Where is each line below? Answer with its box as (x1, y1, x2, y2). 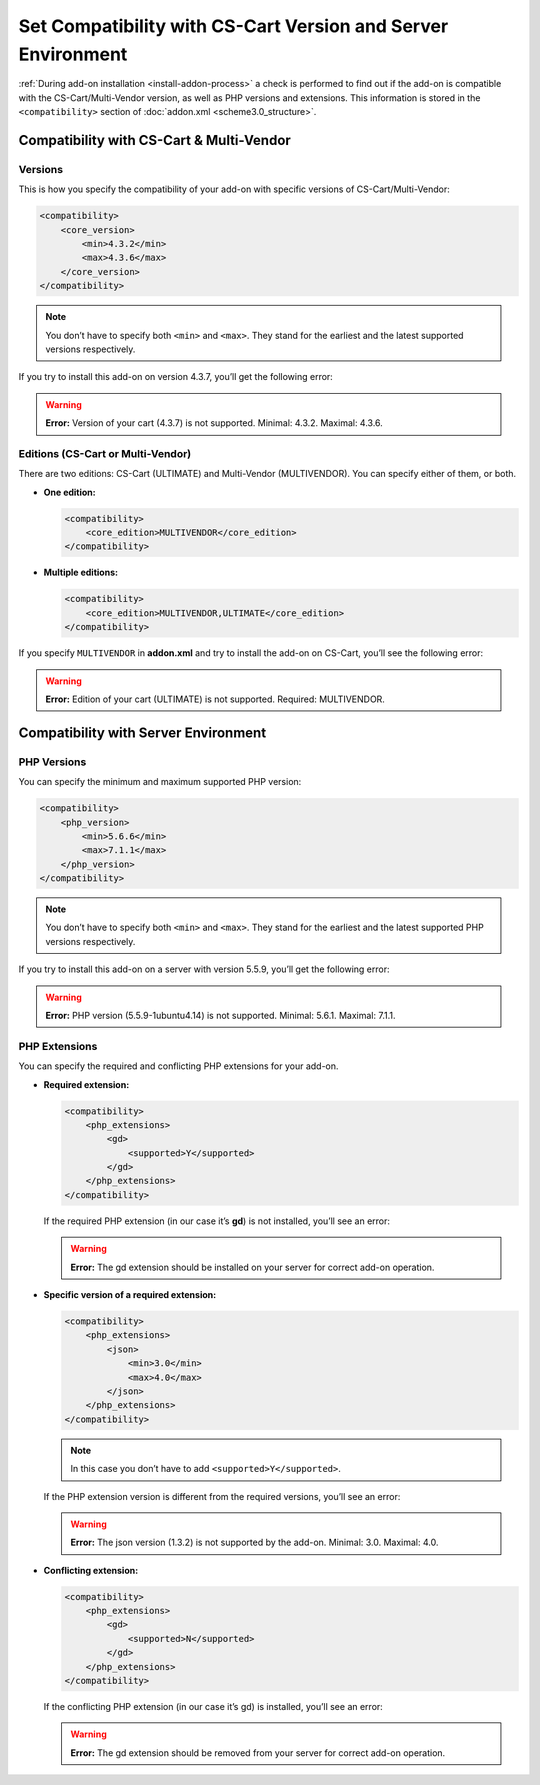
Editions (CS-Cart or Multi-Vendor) (18, 446, 192, 460)
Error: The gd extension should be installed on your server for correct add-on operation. (70, 1261, 435, 1273)
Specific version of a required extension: (43, 1289, 217, 1301)
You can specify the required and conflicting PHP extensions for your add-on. (18, 1060, 339, 1072)
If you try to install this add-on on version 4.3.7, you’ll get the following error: (18, 371, 334, 383)
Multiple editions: (43, 566, 119, 579)
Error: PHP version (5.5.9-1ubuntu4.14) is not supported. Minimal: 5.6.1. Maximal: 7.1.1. (45, 1010, 396, 1021)
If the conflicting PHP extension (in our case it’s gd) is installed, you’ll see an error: (43, 1700, 384, 1712)
